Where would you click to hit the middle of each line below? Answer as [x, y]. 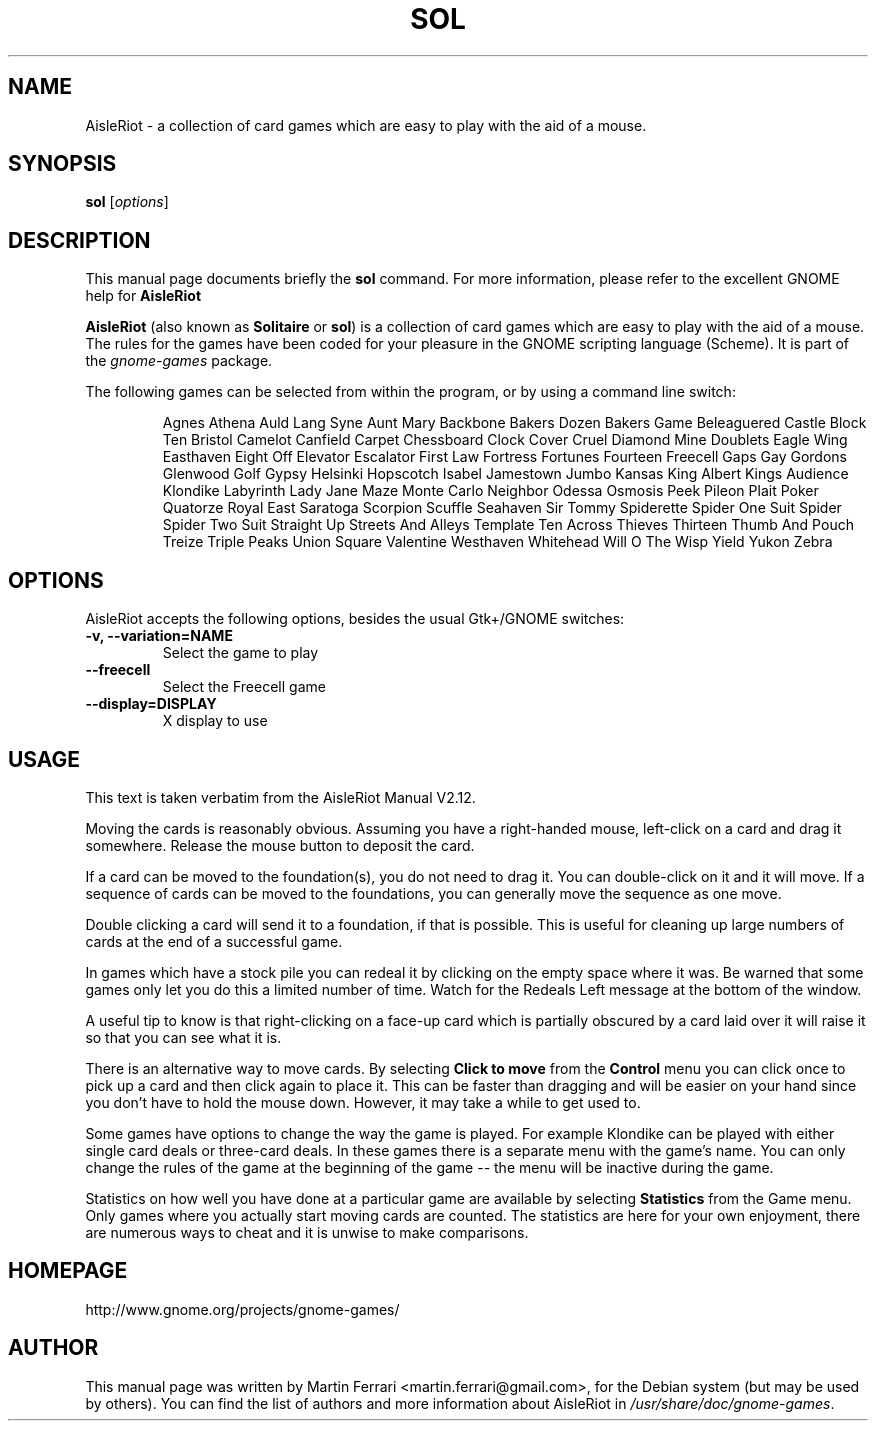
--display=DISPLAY [151, 704]
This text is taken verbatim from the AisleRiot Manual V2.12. [280, 797]
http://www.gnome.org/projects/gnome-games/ [242, 1309]
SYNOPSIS [62, 164]
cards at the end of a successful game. [214, 941]
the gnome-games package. [179, 361]
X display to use [215, 721]
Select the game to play [240, 653]
